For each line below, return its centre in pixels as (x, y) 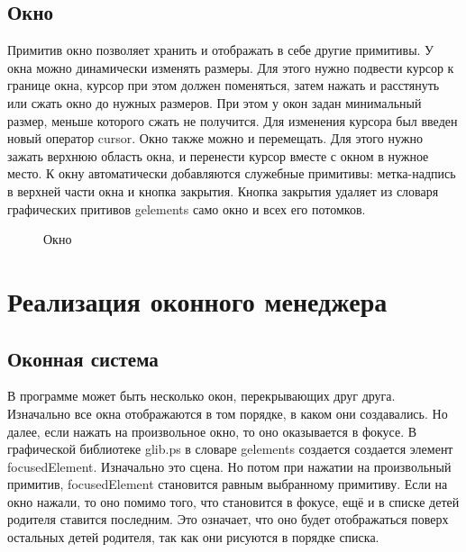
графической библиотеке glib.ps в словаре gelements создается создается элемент (230, 449)
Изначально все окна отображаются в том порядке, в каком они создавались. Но (228, 413)
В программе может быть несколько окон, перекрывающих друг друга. (201, 396)
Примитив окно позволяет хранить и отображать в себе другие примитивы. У (221, 50)
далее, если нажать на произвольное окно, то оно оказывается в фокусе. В (212, 431)
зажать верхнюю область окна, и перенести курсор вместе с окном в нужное (218, 155)
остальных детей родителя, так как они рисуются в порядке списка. (193, 537)
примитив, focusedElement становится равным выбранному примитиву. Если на (228, 484)
